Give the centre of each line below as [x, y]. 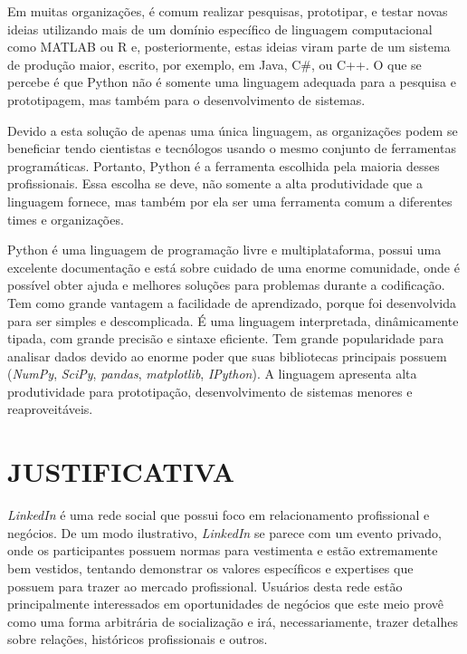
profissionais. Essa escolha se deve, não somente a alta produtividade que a [215, 183]
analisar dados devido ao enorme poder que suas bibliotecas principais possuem [227, 356]
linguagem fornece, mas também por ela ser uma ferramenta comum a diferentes [230, 201]
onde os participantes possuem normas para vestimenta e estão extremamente [223, 550]
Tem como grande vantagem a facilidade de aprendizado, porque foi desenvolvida [232, 302]
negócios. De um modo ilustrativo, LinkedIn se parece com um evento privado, [224, 532]
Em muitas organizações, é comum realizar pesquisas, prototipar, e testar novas [228, 11]
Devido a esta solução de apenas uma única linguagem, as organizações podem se [233, 130]
